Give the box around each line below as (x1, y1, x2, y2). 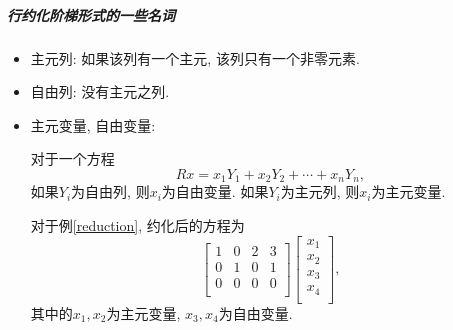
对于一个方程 (30, 148, 115, 169)
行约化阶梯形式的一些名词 (7, 4, 175, 25)
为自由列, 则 (71, 181, 150, 202)
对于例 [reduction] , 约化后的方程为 (30, 214, 245, 235)
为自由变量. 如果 (161, 181, 269, 202)
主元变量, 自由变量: (30, 114, 156, 135)
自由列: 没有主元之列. (30, 81, 170, 102)
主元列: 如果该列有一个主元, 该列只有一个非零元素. (30, 47, 360, 68)
